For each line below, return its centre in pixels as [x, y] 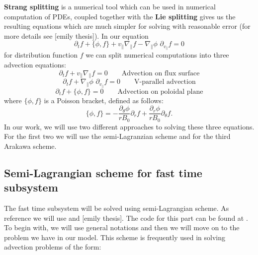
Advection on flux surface [161, 73]
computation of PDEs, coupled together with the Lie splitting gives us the [120, 16]
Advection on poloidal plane [160, 92]
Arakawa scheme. [30, 146]
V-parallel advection [165, 82]
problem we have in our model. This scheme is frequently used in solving [115, 237]
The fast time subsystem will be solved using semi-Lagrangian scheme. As [117, 208]
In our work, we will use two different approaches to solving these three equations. [129, 126]
